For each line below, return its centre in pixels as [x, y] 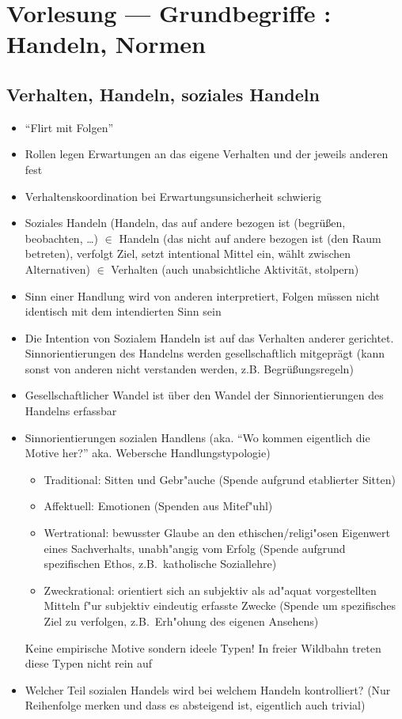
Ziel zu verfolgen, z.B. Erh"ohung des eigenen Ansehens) [181, 621]
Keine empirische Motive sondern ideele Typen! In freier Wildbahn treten [203, 647]
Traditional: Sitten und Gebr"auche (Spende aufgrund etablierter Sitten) [220, 479]
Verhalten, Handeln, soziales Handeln [163, 94]
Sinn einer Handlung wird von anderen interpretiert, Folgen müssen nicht [203, 295]
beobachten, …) [62, 238]
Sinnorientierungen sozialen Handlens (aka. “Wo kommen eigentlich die [197, 437]
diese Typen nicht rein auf [89, 663]
